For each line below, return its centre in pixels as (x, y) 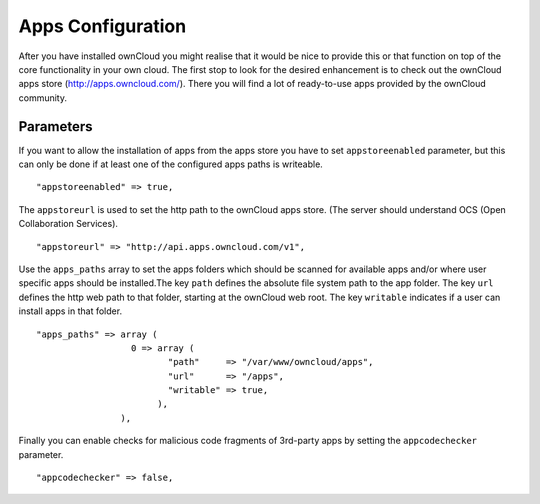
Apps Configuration (102, 26)
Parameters (55, 126)
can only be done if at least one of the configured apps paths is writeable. (171, 164)
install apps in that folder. (70, 311)
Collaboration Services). (68, 224)
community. (42, 97)
